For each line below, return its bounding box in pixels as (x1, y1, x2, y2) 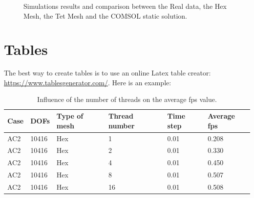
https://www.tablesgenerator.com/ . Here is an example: (4, 77, 171, 87)
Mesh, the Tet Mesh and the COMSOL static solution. (23, 10, 187, 21)
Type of (56, 111, 84, 121)
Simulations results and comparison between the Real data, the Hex (23, 1, 227, 11)
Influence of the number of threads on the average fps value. (37, 94, 217, 104)
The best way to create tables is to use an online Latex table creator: (4, 68, 211, 78)
